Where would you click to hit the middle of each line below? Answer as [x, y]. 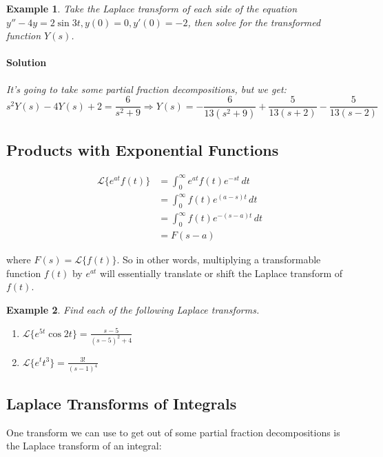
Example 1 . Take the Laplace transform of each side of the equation [152, 8]
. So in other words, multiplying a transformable [219, 260]
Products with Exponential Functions [143, 150]
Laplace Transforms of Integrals [122, 403]
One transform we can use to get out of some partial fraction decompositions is [173, 432]
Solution [27, 62]
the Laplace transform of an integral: [84, 446]
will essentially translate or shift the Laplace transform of [221, 273]
